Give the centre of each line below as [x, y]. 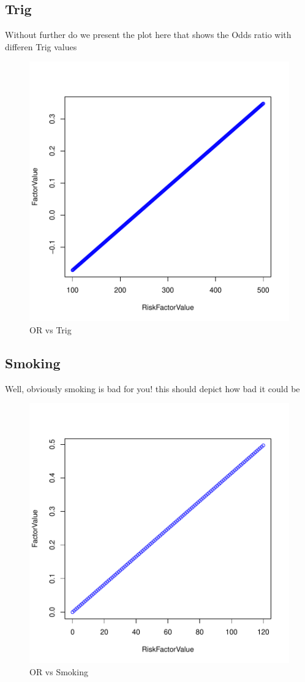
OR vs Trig [51, 329]
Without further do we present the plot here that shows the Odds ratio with [148, 35]
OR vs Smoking [59, 671]
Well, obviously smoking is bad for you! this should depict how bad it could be [152, 388]
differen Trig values [41, 46]
